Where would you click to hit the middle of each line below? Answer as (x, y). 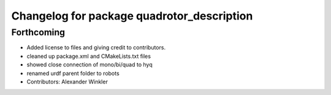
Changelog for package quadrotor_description (132, 16)
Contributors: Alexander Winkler (67, 82)
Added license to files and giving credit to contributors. (96, 47)
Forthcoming (38, 32)
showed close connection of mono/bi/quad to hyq (89, 65)
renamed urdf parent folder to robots (73, 73)
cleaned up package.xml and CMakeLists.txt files (89, 56)
